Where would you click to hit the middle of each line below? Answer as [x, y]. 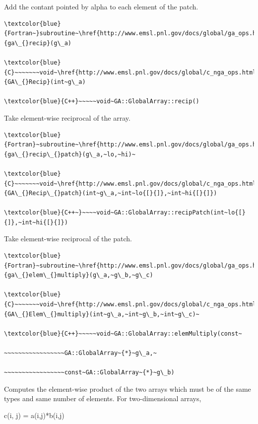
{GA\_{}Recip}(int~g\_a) [45, 82]
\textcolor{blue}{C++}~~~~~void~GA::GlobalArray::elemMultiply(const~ [123, 333]
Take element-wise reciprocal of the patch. [68, 239]
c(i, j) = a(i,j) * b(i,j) [34, 415]
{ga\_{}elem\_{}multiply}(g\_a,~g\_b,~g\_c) [79, 275]
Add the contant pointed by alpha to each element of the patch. [101, 6]
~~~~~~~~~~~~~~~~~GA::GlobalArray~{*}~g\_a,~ [80, 353]
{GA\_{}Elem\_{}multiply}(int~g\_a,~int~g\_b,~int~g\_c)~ [102, 314]
